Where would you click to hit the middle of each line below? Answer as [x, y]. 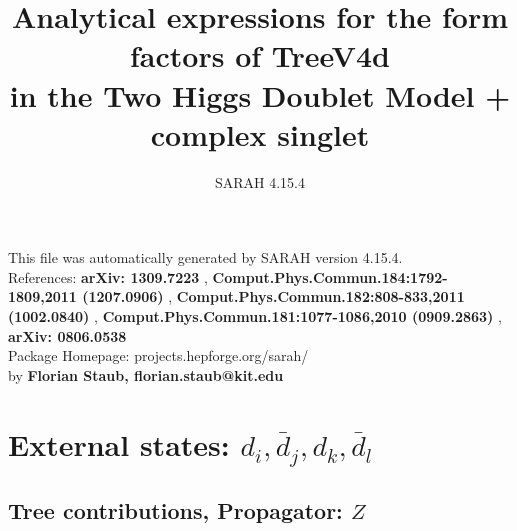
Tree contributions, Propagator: [175, 509]
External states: [119, 443]
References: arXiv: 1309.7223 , [108, 276]
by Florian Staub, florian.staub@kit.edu [146, 374]
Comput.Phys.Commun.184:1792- [330, 276]
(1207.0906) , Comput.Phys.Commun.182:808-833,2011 [273, 296]
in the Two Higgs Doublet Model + [260, 94]
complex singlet [260, 133]
